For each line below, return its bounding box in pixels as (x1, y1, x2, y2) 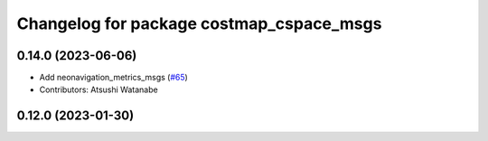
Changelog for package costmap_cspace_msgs (16, 14, 382, 33)
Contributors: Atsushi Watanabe (39, 84, 158, 95)
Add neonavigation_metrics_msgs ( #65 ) (39, 72, 189, 83)
